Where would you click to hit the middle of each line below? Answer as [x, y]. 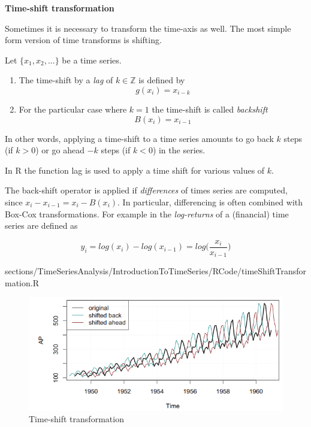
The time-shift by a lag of [66, 80]
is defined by [162, 80]
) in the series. [179, 150]
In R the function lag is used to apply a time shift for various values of [135, 170]
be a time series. [92, 60]
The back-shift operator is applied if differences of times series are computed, [146, 190]
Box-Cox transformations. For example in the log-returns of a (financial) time [147, 213]
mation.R [22, 282]
